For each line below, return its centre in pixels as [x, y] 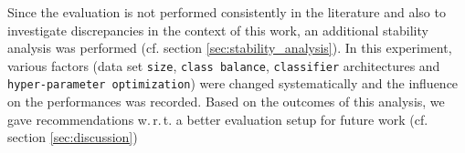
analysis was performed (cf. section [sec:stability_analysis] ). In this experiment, [230, 48]
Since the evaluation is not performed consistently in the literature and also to [227, 12]
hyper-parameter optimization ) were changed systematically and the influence [233, 83]
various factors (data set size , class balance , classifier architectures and [224, 65]
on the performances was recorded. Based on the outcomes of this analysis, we [226, 102]
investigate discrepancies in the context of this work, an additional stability [218, 30]
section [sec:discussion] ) [73, 137]
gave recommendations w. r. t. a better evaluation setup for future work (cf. [218, 119]
